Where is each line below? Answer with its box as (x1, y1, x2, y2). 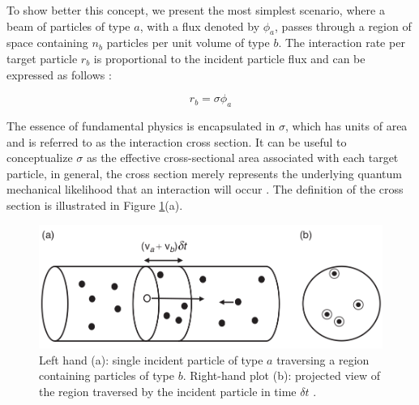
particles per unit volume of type (106, 34, 270, 51)
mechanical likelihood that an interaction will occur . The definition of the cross (6, 181, 404, 198)
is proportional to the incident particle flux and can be (93, 49, 366, 66)
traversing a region (276, 351, 370, 368)
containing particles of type (39, 367, 174, 384)
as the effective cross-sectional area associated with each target (86, 149, 399, 166)
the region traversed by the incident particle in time (39, 382, 297, 399)
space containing (6, 34, 88, 51)
